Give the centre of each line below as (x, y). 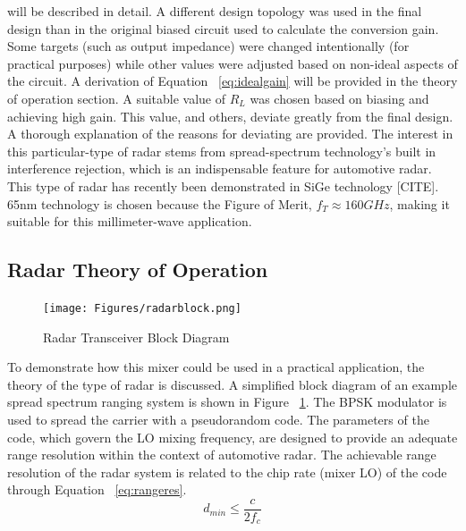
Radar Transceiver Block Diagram (136, 337)
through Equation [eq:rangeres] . (97, 489)
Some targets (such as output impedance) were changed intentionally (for (208, 46)
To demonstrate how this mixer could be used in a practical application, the (216, 367)
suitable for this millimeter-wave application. (130, 221)
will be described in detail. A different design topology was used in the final (215, 11)
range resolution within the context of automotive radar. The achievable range (222, 455)
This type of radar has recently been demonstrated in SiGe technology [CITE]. (223, 185)
